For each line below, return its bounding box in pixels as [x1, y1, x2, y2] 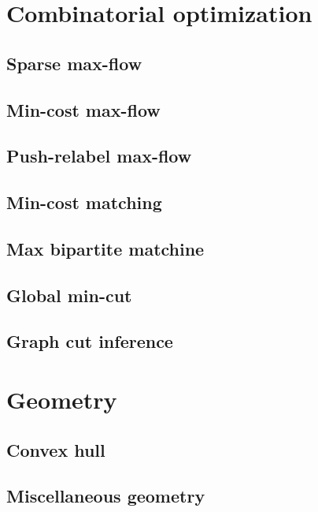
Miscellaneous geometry [6, 484, 205, 508]
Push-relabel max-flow [6, 144, 192, 168]
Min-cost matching [6, 190, 162, 215]
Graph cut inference [6, 329, 173, 353]
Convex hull [6, 437, 105, 462]
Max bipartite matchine [6, 236, 205, 260]
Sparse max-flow [6, 50, 142, 75]
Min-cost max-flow [6, 97, 161, 121]
